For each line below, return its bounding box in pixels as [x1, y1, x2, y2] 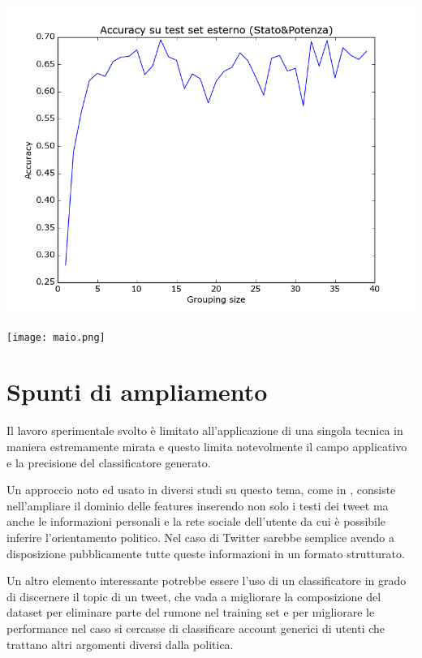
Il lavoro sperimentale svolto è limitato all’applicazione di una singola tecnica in [6, 422, 403, 439]
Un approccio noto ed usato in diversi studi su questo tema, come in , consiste [6, 481, 396, 498]
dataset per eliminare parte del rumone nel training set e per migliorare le [6, 604, 375, 621]
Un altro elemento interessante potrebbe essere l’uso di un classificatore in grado [6, 572, 407, 589]
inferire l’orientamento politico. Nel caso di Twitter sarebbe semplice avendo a [6, 528, 394, 545]
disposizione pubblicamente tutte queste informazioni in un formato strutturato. [6, 544, 405, 561]
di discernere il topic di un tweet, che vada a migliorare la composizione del [6, 587, 381, 604]
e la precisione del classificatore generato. [6, 454, 211, 471]
